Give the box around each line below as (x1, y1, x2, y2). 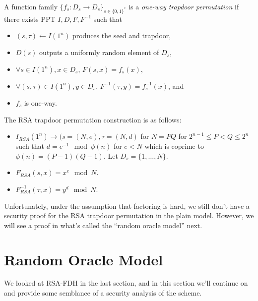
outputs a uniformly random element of (39, 47, 159, 58)
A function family (4, 1, 58, 11)
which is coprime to (144, 141, 204, 151)
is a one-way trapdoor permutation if (129, 1, 239, 11)
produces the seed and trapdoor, (72, 30, 171, 41)
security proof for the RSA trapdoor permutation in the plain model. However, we (4, 210, 254, 221)
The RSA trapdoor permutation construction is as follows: (4, 114, 182, 124)
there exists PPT (4, 13, 56, 24)
